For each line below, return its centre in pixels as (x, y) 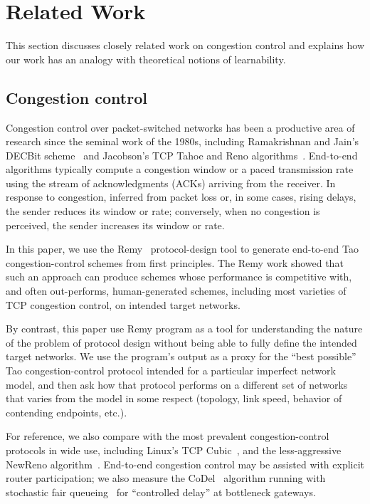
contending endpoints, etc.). (67, 412)
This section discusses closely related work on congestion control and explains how (185, 45)
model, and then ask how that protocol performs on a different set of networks (177, 384)
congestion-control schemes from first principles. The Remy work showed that (175, 262)
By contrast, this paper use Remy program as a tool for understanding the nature (184, 329)
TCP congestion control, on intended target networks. (123, 304)
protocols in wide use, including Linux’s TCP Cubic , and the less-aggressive (174, 450)
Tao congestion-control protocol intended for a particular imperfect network (171, 371)
